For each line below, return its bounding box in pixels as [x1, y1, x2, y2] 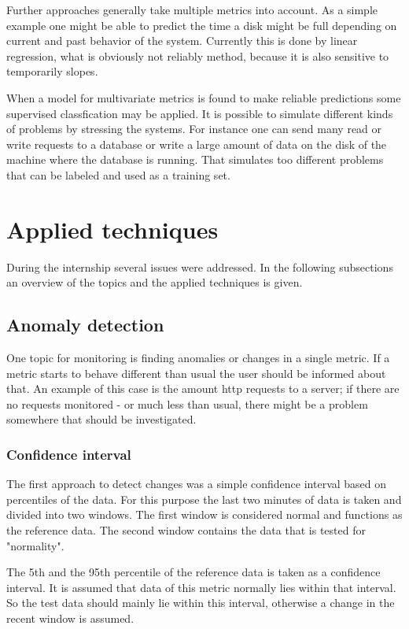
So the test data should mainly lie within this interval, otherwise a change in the [6, 594, 395, 611]
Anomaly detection [6, 313, 164, 337]
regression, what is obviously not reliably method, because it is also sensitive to [6, 47, 389, 64]
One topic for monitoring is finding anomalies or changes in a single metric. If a [6, 350, 390, 366]
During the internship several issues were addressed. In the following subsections [6, 258, 393, 275]
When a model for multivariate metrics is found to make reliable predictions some [6, 89, 401, 105]
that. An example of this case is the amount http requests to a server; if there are [6, 380, 400, 397]
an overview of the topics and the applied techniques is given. [6, 274, 303, 290]
